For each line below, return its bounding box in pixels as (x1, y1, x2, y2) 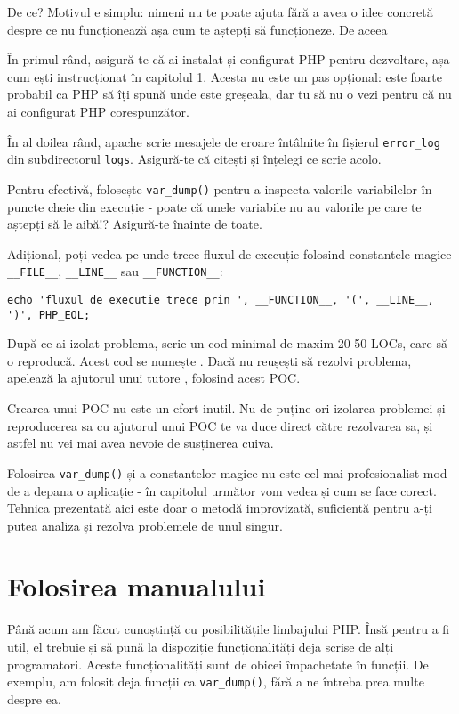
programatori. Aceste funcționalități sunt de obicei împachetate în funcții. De (7, 654, 429, 673)
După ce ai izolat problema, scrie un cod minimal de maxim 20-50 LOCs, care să (7, 334, 447, 353)
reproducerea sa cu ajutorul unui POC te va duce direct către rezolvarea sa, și (7, 416, 433, 434)
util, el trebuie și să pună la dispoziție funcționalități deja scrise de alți (7, 637, 394, 655)
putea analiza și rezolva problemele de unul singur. (7, 515, 283, 534)
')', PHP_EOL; (7, 308, 91, 321)
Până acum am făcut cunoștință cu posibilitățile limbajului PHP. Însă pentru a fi (7, 620, 450, 638)
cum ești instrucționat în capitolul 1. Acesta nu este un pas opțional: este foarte (7, 67, 442, 85)
